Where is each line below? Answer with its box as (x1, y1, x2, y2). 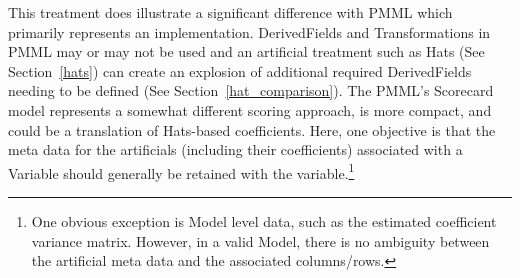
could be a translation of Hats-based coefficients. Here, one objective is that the (8, 119, 496, 140)
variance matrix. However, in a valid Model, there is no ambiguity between (31, 230, 490, 251)
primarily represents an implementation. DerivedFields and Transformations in (8, 21, 491, 42)
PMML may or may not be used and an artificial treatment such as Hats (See (8, 41, 485, 62)
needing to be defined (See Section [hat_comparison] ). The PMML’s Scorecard (8, 80, 494, 101)
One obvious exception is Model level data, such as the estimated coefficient (31, 211, 497, 231)
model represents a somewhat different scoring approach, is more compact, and (8, 99, 492, 120)
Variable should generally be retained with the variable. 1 (8, 159, 355, 183)
